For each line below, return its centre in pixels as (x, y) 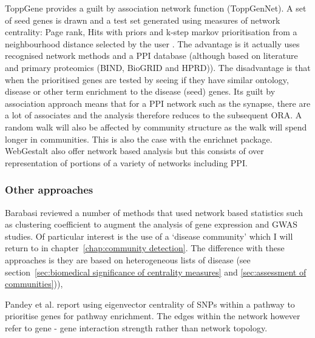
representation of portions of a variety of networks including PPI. (126, 162)
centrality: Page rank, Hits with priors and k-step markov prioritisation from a (151, 32)
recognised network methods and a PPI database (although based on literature (151, 56)
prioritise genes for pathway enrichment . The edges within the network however (153, 316)
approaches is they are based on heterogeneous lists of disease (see (128, 259)
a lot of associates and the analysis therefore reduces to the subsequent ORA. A (154, 115)
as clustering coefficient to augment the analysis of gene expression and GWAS (151, 224)
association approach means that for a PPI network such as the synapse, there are (158, 103)
